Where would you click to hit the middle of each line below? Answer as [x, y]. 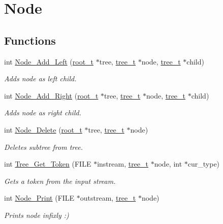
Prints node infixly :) [37, 215]
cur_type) [204, 164]
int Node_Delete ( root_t [43, 129]
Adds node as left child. [40, 78]
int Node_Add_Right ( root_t [51, 95]
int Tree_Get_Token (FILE [48, 164]
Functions [30, 40]
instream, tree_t [123, 164]
